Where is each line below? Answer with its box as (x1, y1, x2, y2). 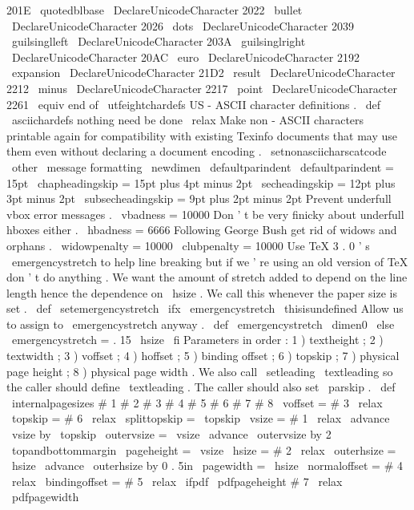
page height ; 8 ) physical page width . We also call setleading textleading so (6, 362, 393, 379)
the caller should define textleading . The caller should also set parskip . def (6, 378, 396, 395)
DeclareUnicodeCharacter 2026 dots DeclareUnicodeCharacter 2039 (11, 17, 354, 34)
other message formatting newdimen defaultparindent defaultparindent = (11, 158, 394, 175)
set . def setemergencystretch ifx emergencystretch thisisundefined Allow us (6, 300, 404, 317)
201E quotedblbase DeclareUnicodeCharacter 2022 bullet (6, 2, 303, 18)
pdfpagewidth (11, 488, 79, 505)
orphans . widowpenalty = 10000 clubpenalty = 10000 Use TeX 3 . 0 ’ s (6, 237, 370, 253)
